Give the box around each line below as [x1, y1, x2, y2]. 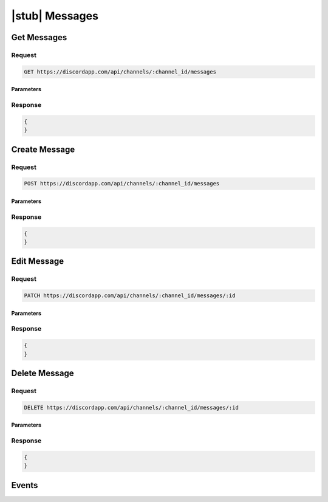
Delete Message [11, 368, 74, 379]
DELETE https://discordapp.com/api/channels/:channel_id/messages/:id [24, 404, 239, 411]
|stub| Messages [11, 9, 98, 22]
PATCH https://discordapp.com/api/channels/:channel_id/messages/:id [24, 292, 236, 299]
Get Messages [11, 32, 67, 43]
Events [11, 480, 38, 490]
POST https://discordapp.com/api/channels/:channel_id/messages [24, 180, 220, 187]
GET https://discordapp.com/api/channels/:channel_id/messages [24, 68, 217, 75]
